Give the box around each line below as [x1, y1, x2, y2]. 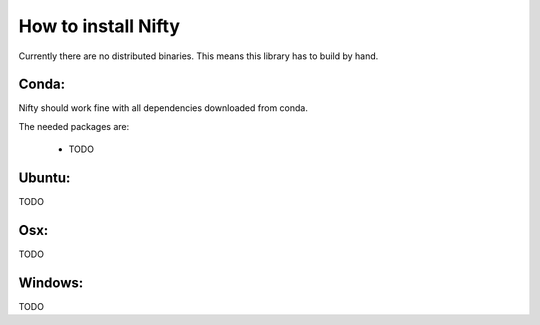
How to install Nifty [18, 15, 180, 37]
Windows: [18, 274, 84, 291]
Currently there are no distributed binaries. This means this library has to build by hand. [18, 50, 379, 62]
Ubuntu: [18, 170, 71, 187]
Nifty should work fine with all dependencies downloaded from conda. [18, 102, 309, 114]
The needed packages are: [18, 120, 130, 132]
